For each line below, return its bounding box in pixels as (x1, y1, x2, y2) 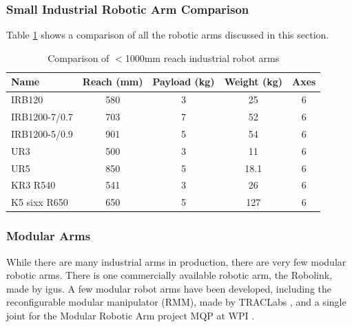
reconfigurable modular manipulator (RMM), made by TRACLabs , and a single (6, 295, 346, 309)
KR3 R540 (11, 178, 56, 192)
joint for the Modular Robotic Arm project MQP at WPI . (6, 308, 255, 322)
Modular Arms (6, 227, 91, 244)
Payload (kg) (152, 74, 215, 89)
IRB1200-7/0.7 (11, 109, 73, 124)
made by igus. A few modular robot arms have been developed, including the (6, 281, 332, 295)
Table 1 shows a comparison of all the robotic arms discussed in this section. (6, 28, 329, 42)
